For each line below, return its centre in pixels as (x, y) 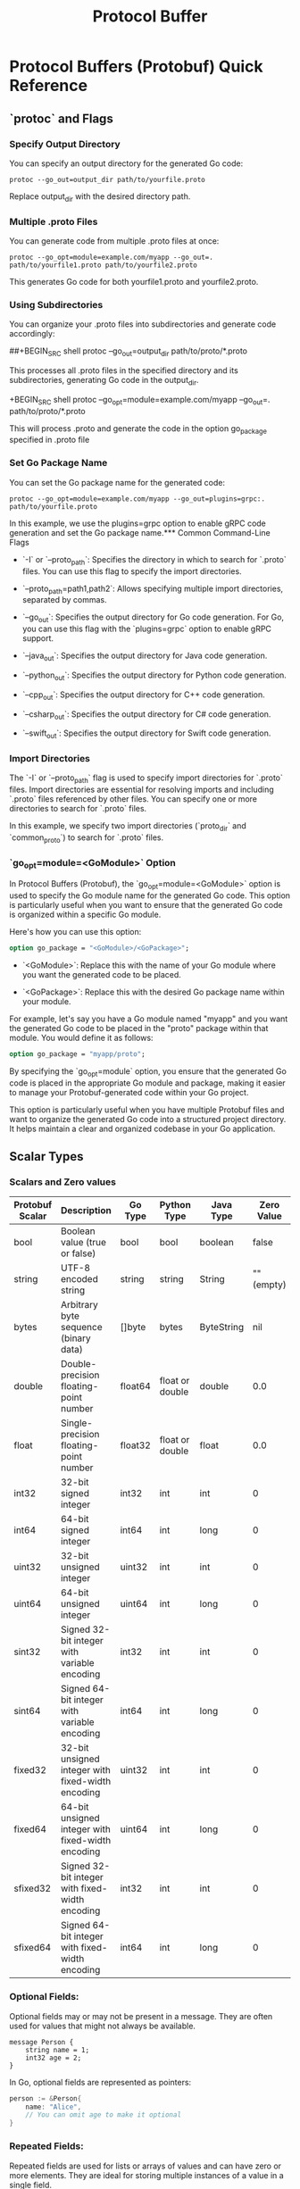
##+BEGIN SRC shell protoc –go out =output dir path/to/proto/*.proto (129, 352)
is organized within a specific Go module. (85, 915)
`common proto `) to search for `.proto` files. (87, 838)
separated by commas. (64, 600)
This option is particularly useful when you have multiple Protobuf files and (147, 1110)
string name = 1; (58, 2050)
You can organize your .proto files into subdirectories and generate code (143, 324)
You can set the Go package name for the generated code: (117, 482)
